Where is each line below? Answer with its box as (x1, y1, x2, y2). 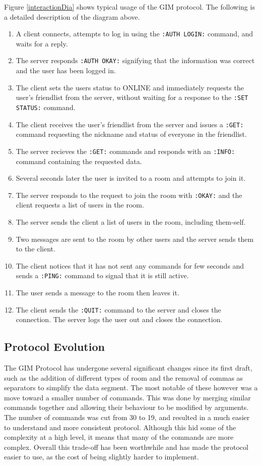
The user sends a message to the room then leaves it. (16, 287, 179, 297)
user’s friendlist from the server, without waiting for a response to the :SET (16, 92, 248, 102)
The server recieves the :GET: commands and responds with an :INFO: (16, 145, 235, 156)
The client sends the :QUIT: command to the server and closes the (16, 304, 221, 315)
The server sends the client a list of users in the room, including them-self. (16, 216, 246, 227)
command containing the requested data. (16, 156, 142, 166)
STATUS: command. (16, 101, 76, 112)
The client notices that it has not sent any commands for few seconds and (16, 260, 244, 271)
